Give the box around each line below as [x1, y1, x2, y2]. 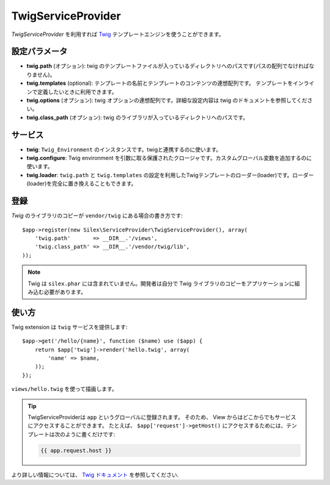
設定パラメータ [11, 46, 68, 57]
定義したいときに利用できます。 [37, 88, 117, 95]
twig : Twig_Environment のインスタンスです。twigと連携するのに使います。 [26, 145, 222, 153]
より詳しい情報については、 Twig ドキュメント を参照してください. [11, 471, 179, 478]
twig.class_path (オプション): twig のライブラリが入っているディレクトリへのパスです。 [26, 114, 249, 121]
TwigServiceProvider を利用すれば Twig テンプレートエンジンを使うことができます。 [11, 31, 224, 38]
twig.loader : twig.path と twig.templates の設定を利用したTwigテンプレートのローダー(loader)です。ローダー [26, 171, 314, 178]
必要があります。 [43, 288, 87, 296]
